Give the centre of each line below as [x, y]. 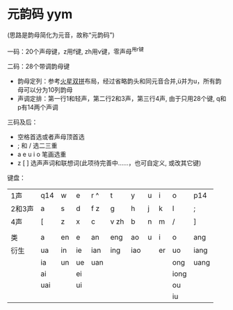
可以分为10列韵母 [48, 90]
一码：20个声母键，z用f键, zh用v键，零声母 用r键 [75, 51]
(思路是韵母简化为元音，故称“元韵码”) [61, 35]
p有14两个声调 [38, 107]
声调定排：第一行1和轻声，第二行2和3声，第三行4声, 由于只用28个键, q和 [122, 98]
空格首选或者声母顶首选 [51, 137]
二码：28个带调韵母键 [39, 66]
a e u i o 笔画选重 [42, 154]
